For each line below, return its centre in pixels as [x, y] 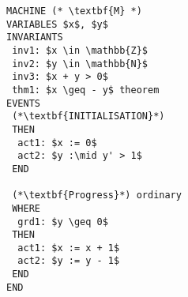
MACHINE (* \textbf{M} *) [74, 11]
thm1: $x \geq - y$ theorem [86, 90]
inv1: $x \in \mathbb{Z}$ [80, 50]
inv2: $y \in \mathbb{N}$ [80, 64]
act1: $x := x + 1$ [69, 248]
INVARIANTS [35, 38]
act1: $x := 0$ [57, 143]
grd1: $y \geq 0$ [63, 222]
